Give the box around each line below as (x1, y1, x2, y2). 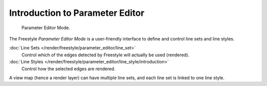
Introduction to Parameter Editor (9, 7, 144, 18)
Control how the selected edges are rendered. (21, 66, 116, 72)
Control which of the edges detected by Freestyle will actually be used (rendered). (21, 52, 190, 58)
